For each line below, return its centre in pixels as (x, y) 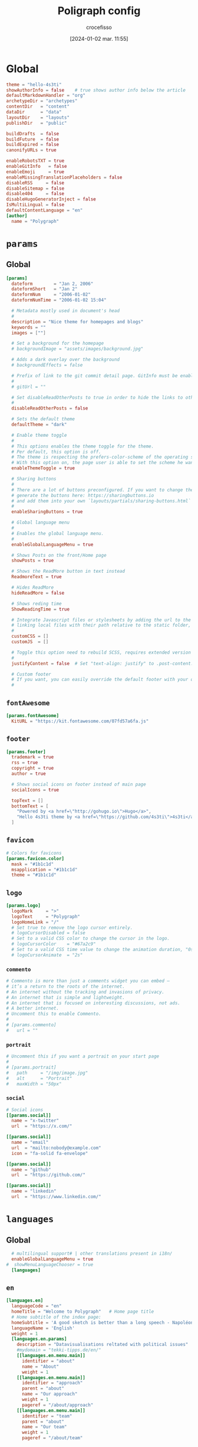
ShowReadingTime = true (40, 609)
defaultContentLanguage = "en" (44, 210)
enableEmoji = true (35, 172)
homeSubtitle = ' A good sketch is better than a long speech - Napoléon (103, 1322)
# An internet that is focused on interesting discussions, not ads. (93, 1003)
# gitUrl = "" (29, 387)
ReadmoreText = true (37, 577)
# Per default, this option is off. (56, 452)
